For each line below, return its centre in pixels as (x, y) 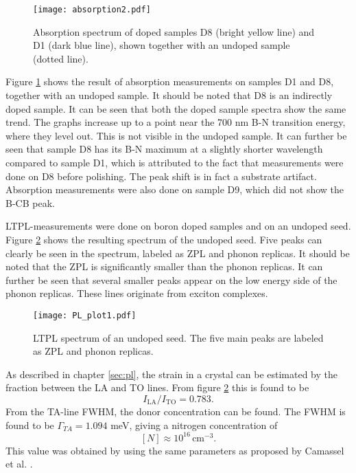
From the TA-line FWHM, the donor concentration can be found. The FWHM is (176, 411)
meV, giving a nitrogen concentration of (194, 425)
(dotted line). (61, 58)
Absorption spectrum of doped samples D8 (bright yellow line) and (174, 31)
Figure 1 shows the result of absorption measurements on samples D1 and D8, (170, 81)
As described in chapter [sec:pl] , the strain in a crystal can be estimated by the (171, 374)
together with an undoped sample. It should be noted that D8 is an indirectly (169, 95)
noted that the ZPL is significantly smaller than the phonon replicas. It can (164, 266)
